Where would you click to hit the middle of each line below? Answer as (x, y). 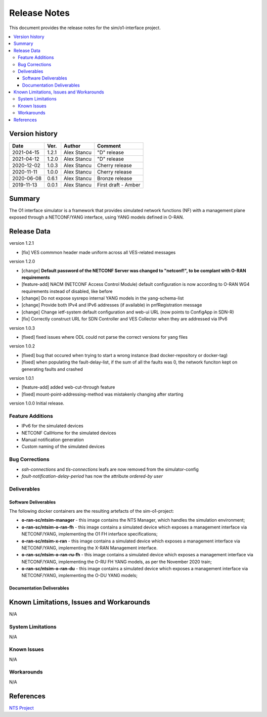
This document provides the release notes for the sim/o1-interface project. (85, 28)
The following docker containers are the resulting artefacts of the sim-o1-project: (91, 511)
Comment (109, 146)
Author (72, 146)
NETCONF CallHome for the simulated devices (69, 433)
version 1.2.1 (22, 243)
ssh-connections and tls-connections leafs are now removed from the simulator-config (110, 469)
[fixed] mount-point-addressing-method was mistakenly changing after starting (103, 394)
